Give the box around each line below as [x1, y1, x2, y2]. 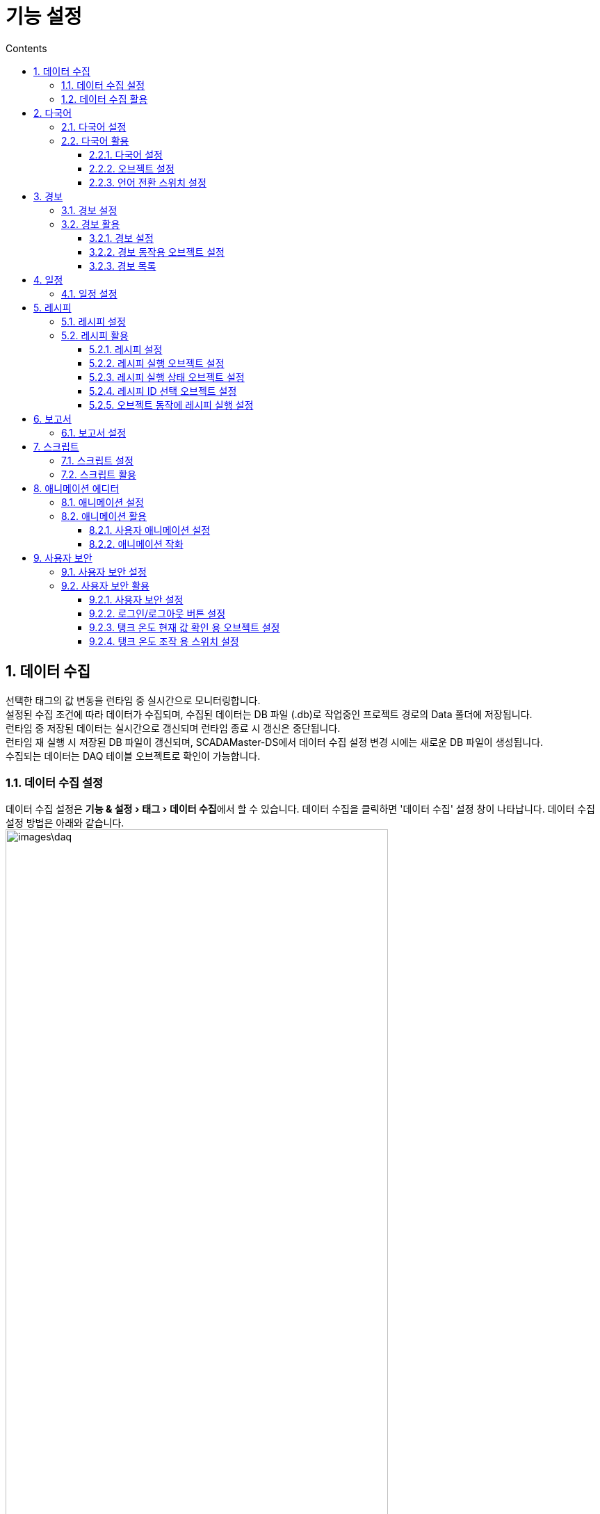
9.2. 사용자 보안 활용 [61, 579, 149, 592]
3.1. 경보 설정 [61, 204, 117, 216]
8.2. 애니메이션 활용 [61, 510, 147, 522]
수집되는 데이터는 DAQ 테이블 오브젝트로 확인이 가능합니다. [6, 749, 261, 762]
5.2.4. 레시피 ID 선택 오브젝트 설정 [89, 384, 237, 397]
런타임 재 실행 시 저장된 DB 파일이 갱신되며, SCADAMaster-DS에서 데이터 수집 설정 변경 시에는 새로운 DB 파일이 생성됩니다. [6, 735, 544, 748]
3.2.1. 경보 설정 [89, 231, 154, 244]
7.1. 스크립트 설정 [61, 454, 133, 466]
